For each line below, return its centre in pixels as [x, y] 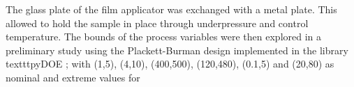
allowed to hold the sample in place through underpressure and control [157, 23]
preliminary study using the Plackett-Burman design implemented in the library [177, 50]
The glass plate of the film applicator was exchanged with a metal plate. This [171, 9]
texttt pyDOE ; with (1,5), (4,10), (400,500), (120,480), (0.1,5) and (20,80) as [170, 64]
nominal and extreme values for [73, 77]
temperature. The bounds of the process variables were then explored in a [164, 37]
